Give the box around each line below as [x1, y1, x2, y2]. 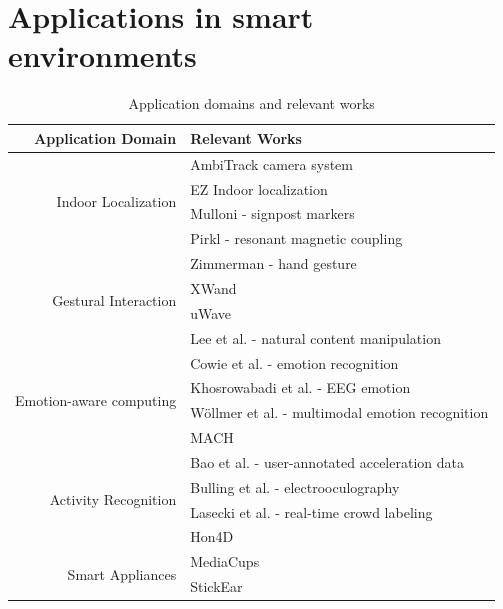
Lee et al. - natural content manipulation [190, 327, 441, 348]
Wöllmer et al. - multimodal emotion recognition [190, 402, 489, 423]
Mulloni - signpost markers [190, 203, 355, 224]
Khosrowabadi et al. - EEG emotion [190, 377, 411, 398]
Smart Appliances [67, 563, 177, 584]
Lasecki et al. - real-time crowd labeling [190, 501, 433, 522]
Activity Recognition [49, 489, 177, 510]
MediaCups [190, 551, 260, 572]
